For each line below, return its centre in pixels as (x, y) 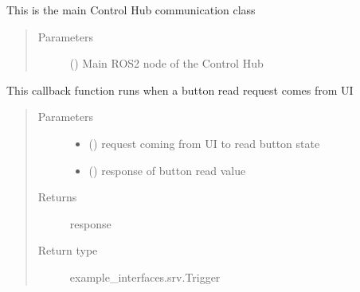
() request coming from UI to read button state (204, 143)
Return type (68, 250)
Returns (57, 197)
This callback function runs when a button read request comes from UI (180, 90)
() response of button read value (167, 170)
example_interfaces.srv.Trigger (145, 276)
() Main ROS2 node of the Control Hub (166, 63)
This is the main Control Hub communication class (131, 10)
